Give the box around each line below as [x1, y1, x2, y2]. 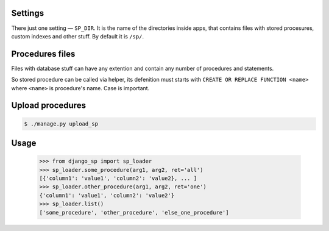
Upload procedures [11, 101, 87, 111]
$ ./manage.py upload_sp [24, 120, 99, 127]
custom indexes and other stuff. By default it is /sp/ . [11, 32, 144, 40]
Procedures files [11, 49, 76, 59]
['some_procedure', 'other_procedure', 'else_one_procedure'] [39, 209, 229, 216]
